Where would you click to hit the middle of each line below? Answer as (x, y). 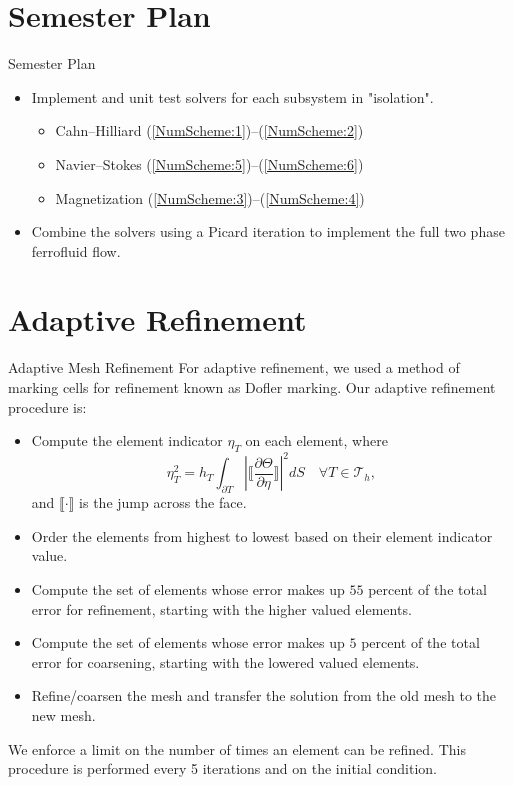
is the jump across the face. (163, 502)
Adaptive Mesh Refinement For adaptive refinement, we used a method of (234, 367)
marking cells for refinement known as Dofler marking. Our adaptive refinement (252, 387)
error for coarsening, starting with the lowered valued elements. (225, 661)
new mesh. (63, 715)
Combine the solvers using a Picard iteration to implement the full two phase (268, 231)
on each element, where (316, 440)
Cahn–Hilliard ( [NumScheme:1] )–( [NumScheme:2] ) (209, 130)
